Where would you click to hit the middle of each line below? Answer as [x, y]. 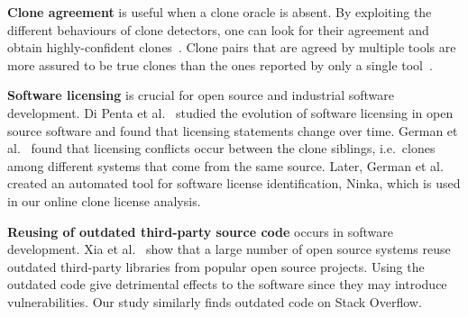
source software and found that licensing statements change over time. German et [233, 130]
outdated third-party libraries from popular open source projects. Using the [216, 266]
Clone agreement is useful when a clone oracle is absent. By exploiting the [220, 12]
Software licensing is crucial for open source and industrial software [201, 95]
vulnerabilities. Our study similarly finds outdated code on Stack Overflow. [215, 301]
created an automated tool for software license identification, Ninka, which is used [234, 183]
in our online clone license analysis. [104, 200]
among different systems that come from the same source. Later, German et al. [225, 165]
